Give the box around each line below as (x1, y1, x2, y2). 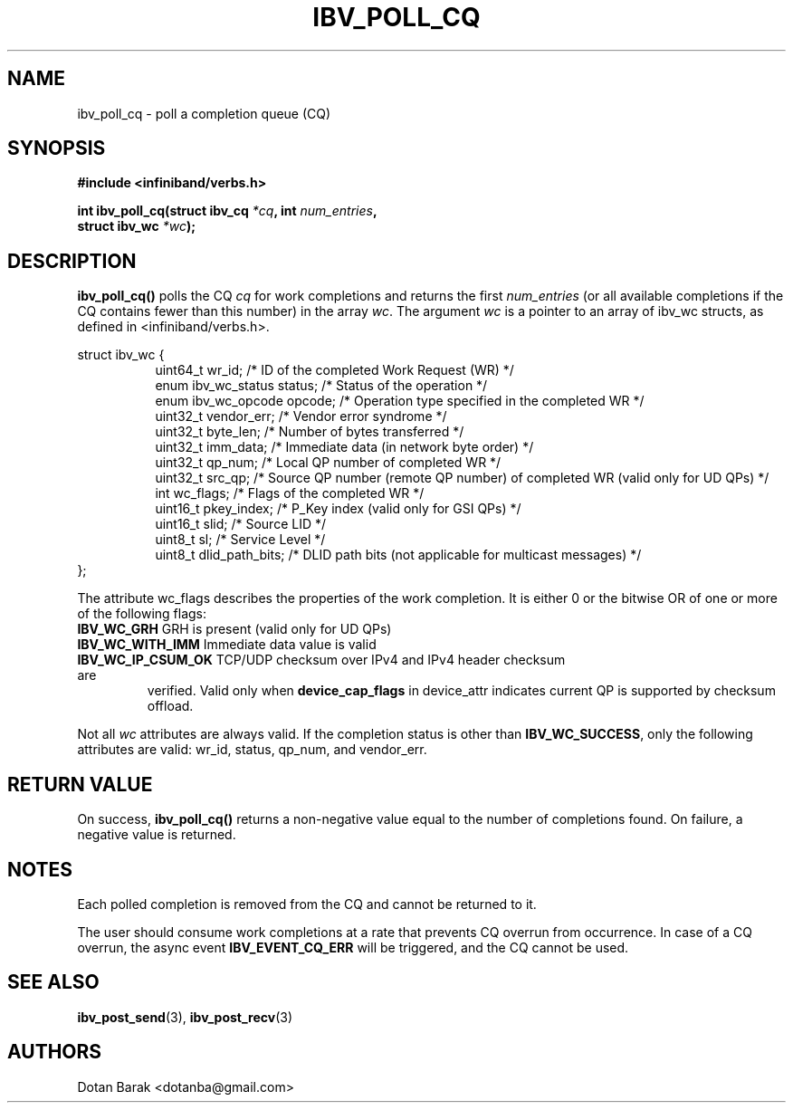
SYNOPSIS (7, 137, 106, 160)
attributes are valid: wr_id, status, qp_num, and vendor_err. (77, 742, 427, 758)
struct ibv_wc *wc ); (77, 218, 196, 234)
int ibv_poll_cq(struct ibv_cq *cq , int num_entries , (77, 203, 377, 219)
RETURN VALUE (7, 772, 153, 796)
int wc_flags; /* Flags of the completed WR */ (155, 485, 425, 502)
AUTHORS (7, 1040, 102, 1064)
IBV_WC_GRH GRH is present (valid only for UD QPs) (77, 621, 392, 637)
